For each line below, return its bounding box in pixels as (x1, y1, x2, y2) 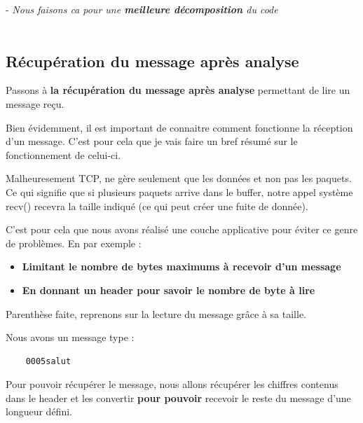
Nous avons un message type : (6, 330, 135, 345)
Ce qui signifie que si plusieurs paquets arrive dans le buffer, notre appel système (6, 184, 353, 199)
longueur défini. (6, 404, 72, 419)
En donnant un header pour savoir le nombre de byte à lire (22, 282, 315, 297)
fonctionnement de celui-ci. (6, 147, 121, 162)
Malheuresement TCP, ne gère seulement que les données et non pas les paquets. (6, 171, 352, 186)
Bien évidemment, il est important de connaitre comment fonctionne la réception (6, 120, 353, 134)
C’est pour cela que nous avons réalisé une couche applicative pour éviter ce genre (6, 222, 358, 237)
